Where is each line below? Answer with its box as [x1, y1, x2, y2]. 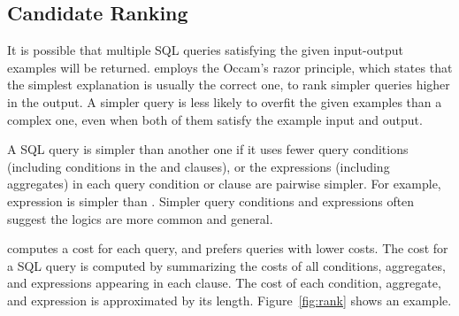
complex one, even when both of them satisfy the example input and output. [7, 110, 423, 128]
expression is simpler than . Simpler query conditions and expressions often [7, 191, 415, 210]
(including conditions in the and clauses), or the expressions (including [7, 157, 390, 175]
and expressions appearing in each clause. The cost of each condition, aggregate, [7, 274, 441, 292]
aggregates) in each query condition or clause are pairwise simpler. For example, [7, 174, 441, 193]
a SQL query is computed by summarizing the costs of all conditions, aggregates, [7, 256, 446, 274]
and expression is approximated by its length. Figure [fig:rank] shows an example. [7, 290, 452, 309]
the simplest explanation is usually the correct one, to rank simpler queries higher [7, 75, 450, 94]
